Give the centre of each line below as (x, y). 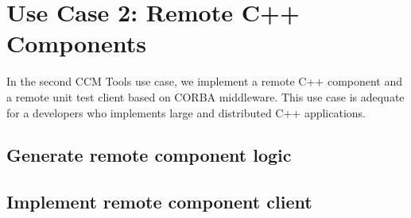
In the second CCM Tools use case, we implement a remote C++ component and (205, 81)
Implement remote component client (159, 202)
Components (76, 43)
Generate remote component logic (149, 155)
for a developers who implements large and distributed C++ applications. (186, 112)
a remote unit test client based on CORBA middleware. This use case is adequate (205, 96)
